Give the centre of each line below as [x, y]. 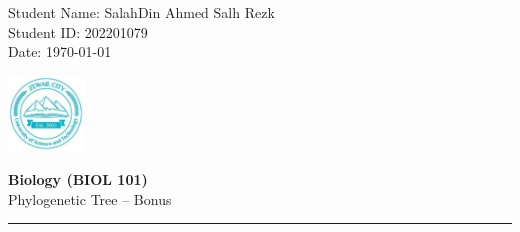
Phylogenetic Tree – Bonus [90, 198]
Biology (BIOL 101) [78, 178]
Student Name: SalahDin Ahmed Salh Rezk [141, 12]
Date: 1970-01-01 [60, 51]
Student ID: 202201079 [78, 31]
